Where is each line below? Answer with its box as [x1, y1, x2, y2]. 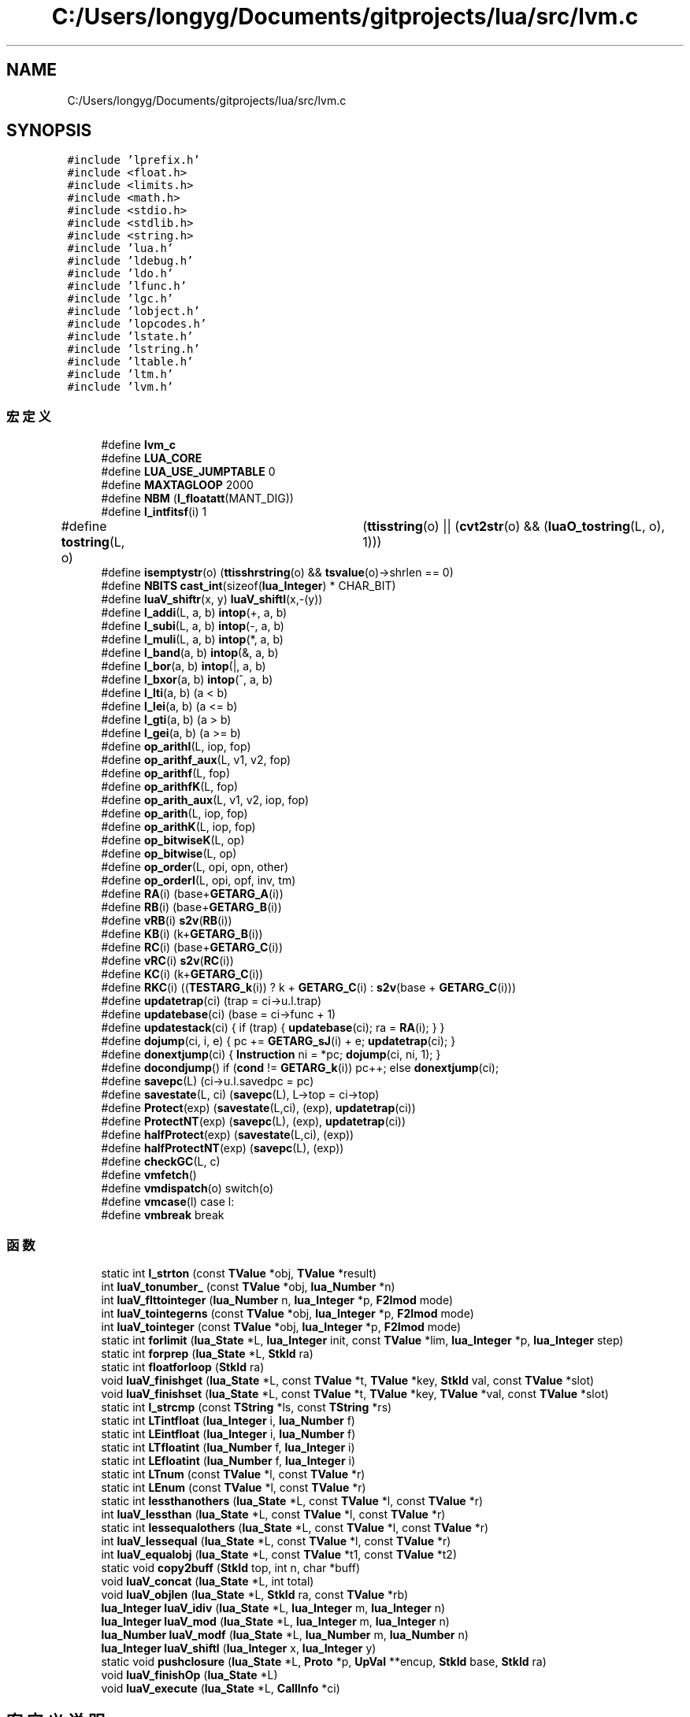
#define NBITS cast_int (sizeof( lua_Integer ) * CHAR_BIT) [101, 579, 396, 593]
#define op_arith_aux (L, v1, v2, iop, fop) [101, 793, 310, 807]
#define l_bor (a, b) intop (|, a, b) [101, 659, 266, 673]
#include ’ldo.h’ [67, 267, 174, 280]
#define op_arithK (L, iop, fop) [101, 820, 256, 834]
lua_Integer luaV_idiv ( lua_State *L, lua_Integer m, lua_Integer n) [101, 1600, 446, 1615]
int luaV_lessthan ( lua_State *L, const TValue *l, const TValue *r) [101, 1507, 446, 1521]
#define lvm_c [101, 438, 176, 452]
